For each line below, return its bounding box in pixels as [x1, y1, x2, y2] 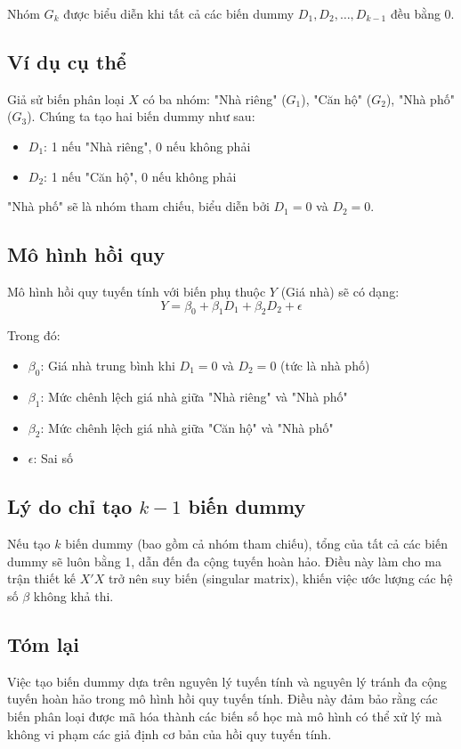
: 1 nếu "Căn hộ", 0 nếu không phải [44, 167, 237, 185]
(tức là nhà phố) [280, 355, 370, 374]
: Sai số [33, 449, 73, 468]
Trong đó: [7, 326, 61, 345]
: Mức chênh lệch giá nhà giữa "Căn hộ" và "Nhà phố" [40, 418, 334, 436]
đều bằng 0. [390, 4, 455, 22]
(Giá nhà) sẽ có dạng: [280, 281, 400, 300]
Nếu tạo [7, 534, 51, 553]
